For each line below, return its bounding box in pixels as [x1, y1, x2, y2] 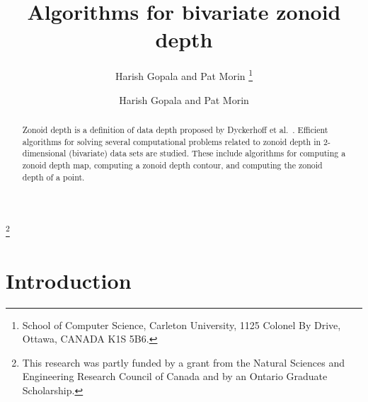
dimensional [22, 147, 67, 159]
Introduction [6, 265, 132, 294]
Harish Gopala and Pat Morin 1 [115, 67, 253, 83]
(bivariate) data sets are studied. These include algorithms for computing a [69, 147, 346, 159]
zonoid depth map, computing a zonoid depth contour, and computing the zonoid [22, 159, 323, 171]
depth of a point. [22, 171, 85, 183]
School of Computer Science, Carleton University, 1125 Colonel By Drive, [22, 317, 341, 332]
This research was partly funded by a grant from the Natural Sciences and [22, 355, 345, 369]
